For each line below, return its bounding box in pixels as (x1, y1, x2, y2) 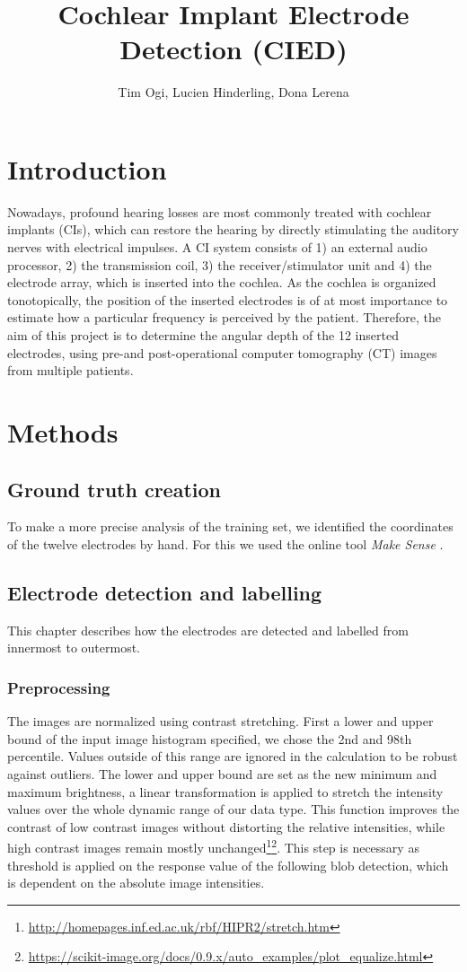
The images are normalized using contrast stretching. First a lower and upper (7, 712, 434, 731)
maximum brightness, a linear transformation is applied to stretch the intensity (7, 782, 444, 801)
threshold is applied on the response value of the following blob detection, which (7, 855, 449, 874)
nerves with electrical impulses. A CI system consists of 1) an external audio (7, 238, 427, 257)
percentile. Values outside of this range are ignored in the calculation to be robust (7, 747, 458, 766)
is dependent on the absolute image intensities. (7, 873, 265, 892)
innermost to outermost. (7, 638, 141, 657)
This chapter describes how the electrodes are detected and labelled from (7, 620, 409, 639)
